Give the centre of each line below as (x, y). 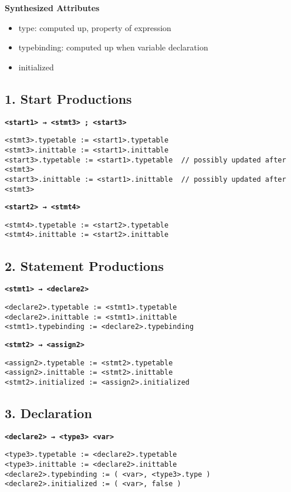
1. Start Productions (68, 98)
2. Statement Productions (84, 265)
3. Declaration (48, 413)
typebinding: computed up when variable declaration (113, 47)
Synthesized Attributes (52, 8)
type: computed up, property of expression (95, 27)
